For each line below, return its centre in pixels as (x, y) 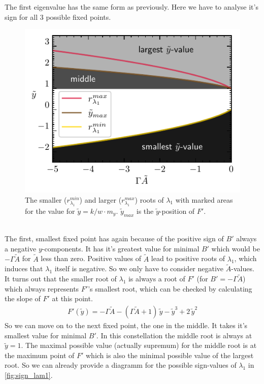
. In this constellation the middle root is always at (174, 335)
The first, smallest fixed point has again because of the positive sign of (114, 238)
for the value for (50, 211)
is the (145, 211)
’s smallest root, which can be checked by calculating (170, 288)
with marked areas (204, 199)
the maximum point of (40, 355)
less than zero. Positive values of (91, 258)
